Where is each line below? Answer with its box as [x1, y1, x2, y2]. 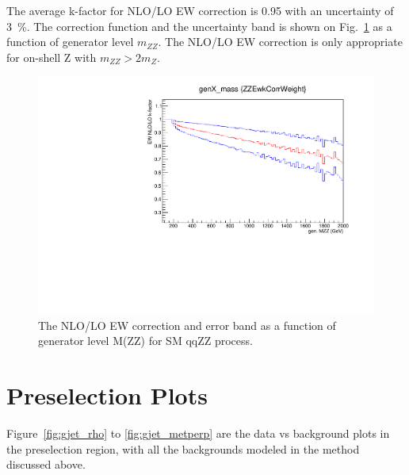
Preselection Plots [6, 379, 208, 411]
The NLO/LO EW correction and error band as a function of [38, 316, 336, 333]
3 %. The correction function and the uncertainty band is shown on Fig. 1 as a [6, 17, 392, 34]
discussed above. [6, 456, 86, 473]
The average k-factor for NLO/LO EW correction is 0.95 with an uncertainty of [6, 2, 394, 18]
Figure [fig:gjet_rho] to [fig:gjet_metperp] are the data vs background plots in [6, 424, 390, 441]
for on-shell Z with [6, 48, 97, 65]
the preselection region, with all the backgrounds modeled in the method [6, 440, 360, 457]
